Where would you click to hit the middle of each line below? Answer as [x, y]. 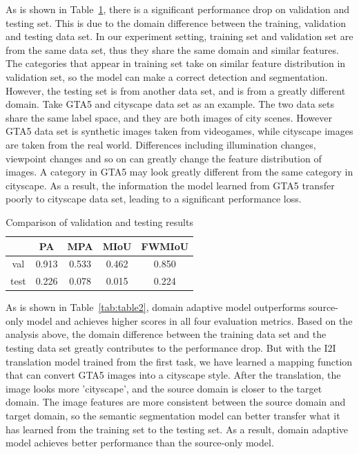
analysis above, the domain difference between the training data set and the [166, 334]
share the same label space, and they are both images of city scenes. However [169, 117]
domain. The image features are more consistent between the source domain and [176, 402]
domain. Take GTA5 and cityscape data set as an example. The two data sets [170, 104]
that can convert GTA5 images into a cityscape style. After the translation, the [173, 375]
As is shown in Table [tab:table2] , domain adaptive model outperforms [156, 307]
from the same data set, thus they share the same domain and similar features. [172, 49]
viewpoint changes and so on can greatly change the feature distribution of [164, 158]
